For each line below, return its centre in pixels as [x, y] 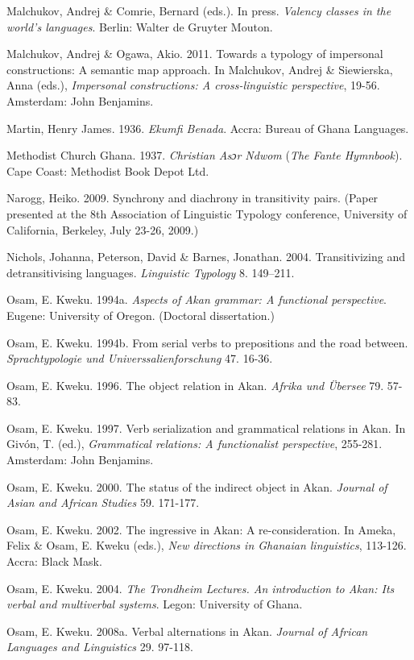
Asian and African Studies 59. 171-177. [103, 502]
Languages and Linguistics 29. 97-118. [100, 647]
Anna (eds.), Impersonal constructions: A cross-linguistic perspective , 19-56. [193, 85]
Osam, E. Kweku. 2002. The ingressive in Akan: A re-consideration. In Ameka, [201, 529]
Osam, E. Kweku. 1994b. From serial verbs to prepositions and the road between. [207, 342]
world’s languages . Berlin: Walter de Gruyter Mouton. [140, 26]
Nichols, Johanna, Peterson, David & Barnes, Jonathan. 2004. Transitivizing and [206, 257]
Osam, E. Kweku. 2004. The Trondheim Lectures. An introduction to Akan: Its [201, 588]
